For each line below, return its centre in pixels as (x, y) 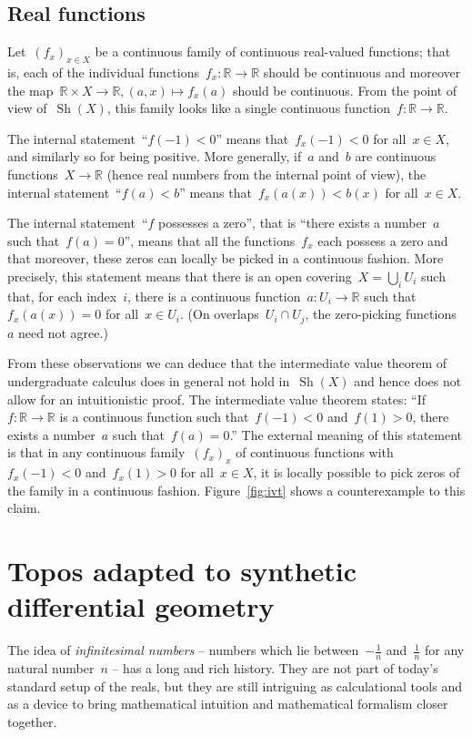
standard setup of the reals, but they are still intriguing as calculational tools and (235, 686)
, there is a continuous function (214, 296)
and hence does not (408, 380)
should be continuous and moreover (362, 72)
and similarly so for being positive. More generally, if (155, 156)
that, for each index (62, 296)
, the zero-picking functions (381, 314)
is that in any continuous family (96, 452)
